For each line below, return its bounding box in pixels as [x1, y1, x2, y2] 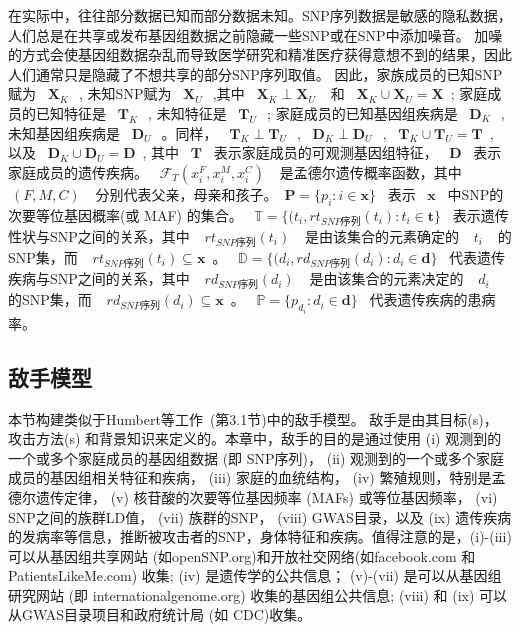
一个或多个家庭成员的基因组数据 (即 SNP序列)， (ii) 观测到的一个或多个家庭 [8, 447, 505, 468]
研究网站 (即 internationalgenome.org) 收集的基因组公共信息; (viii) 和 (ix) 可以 [8, 584, 508, 605]
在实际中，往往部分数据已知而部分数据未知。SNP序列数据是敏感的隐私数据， [8, 5, 512, 25]
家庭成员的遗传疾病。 [8, 161, 148, 182]
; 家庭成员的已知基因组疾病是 [267, 102, 458, 123]
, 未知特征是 [148, 102, 227, 123]
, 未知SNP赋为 [79, 83, 172, 104]
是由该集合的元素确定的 [304, 225, 459, 246]
